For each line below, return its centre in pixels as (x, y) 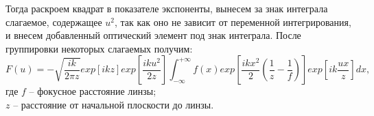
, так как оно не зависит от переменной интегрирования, (233, 21)
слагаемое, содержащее (54, 21)
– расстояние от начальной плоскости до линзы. (114, 104)
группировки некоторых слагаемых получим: (99, 48)
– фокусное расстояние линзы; (93, 91)
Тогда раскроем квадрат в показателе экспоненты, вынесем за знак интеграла (167, 8)
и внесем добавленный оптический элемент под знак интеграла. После (153, 35)
